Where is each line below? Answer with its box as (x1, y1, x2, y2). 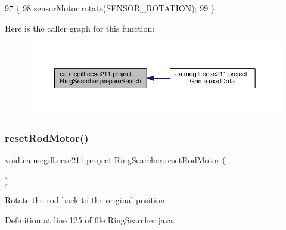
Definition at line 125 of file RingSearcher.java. (5, 214, 175, 226)
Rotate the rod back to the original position (5, 194, 165, 206)
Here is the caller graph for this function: (5, 21, 155, 34)
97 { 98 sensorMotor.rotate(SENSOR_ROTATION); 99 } (5, 2, 215, 14)
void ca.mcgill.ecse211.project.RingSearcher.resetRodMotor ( (5, 154, 226, 166)
